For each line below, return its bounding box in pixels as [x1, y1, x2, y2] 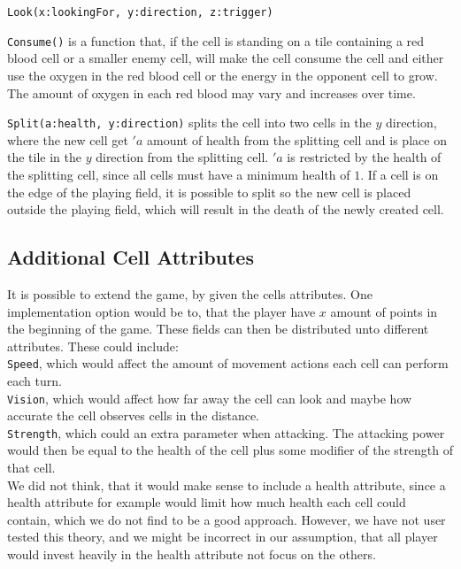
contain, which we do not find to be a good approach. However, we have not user [7, 510, 446, 528]
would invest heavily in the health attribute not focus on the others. [7, 545, 376, 564]
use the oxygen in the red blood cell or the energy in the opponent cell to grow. [7, 65, 438, 84]
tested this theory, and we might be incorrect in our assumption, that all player [7, 527, 438, 546]
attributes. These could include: [7, 336, 179, 355]
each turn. [7, 371, 62, 389]
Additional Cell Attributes [7, 243, 254, 271]
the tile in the [7, 148, 81, 166]
